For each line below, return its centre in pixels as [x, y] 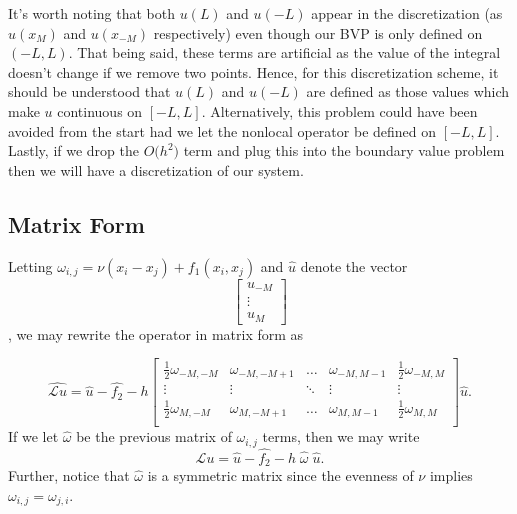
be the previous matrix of [154, 436]
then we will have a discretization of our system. [156, 169]
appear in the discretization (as [407, 13]
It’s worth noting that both [91, 13]
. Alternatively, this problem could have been [339, 110]
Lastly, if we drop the [73, 150]
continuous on [100, 110]
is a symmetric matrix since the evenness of [280, 475]
